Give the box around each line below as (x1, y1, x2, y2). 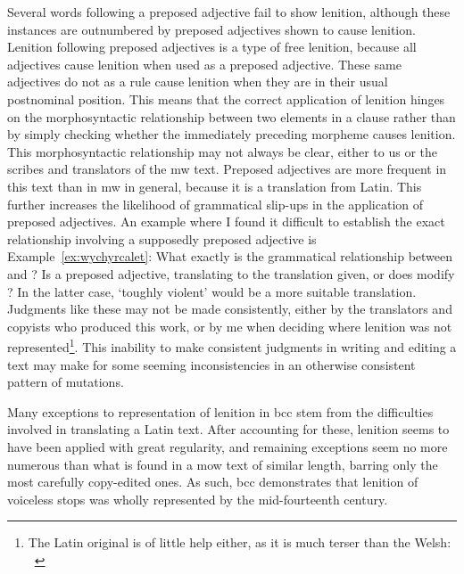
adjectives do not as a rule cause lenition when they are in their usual (7, 72, 388, 91)
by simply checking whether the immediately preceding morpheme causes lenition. (7, 125, 456, 143)
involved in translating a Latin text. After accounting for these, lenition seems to (7, 420, 450, 439)
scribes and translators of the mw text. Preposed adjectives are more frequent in (7, 160, 447, 178)
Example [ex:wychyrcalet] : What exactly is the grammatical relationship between (7, 247, 453, 266)
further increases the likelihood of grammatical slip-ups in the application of (7, 194, 424, 213)
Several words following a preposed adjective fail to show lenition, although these (7, 3, 451, 20)
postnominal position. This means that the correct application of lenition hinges (7, 89, 445, 108)
